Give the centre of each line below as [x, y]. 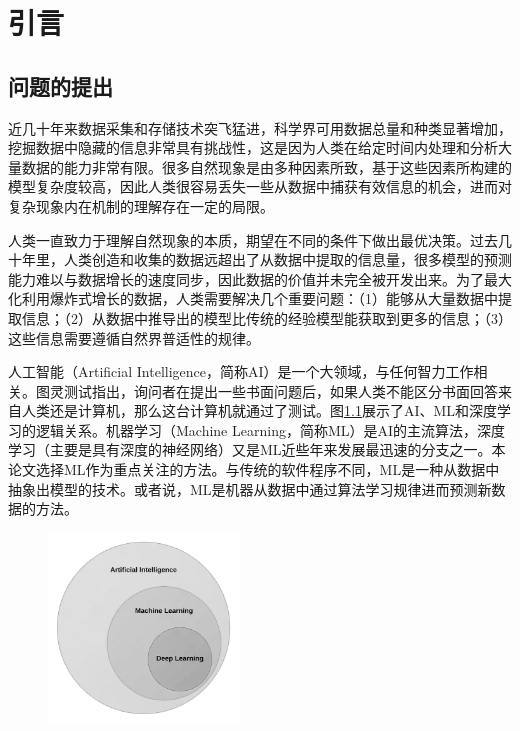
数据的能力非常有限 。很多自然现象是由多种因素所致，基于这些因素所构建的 [266, 166]
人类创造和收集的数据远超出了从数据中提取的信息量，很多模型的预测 [287, 259]
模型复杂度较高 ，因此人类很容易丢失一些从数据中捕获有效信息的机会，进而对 [260, 186]
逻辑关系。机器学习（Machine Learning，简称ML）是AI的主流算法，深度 [270, 429]
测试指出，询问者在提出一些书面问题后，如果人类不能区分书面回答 [280, 390]
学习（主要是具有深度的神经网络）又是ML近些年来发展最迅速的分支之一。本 [257, 449]
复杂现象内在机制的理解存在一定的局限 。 [141, 205]
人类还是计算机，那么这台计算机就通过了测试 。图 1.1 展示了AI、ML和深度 [259, 410]
